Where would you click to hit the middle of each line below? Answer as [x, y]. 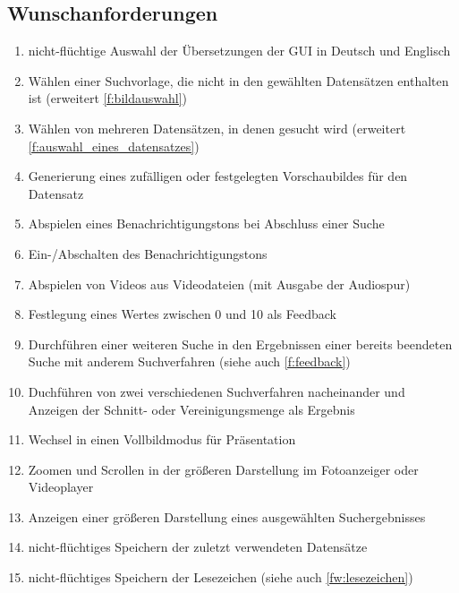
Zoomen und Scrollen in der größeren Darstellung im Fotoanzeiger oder [223, 469]
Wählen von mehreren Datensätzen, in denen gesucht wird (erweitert [217, 128]
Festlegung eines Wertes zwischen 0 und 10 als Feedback [182, 314]
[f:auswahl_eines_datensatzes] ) [114, 146]
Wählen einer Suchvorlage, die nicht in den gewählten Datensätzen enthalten [238, 80]
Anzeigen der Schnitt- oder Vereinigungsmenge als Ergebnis [191, 409]
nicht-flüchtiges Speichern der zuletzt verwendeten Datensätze [198, 547]
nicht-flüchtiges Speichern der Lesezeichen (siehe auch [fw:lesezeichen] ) [221, 577]
